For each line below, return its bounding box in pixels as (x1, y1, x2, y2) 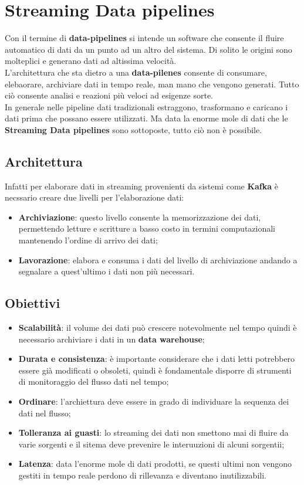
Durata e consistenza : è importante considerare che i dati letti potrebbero (18, 352, 295, 365)
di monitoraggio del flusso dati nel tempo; (18, 375, 169, 388)
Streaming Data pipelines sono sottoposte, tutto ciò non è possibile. (5, 123, 262, 135)
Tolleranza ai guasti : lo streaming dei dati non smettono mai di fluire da (18, 426, 289, 439)
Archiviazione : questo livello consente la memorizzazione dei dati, (18, 211, 261, 223)
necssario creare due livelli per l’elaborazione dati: (5, 191, 184, 204)
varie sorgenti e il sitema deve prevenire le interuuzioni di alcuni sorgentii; (18, 437, 285, 450)
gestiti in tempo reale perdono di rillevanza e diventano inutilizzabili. (18, 469, 266, 481)
